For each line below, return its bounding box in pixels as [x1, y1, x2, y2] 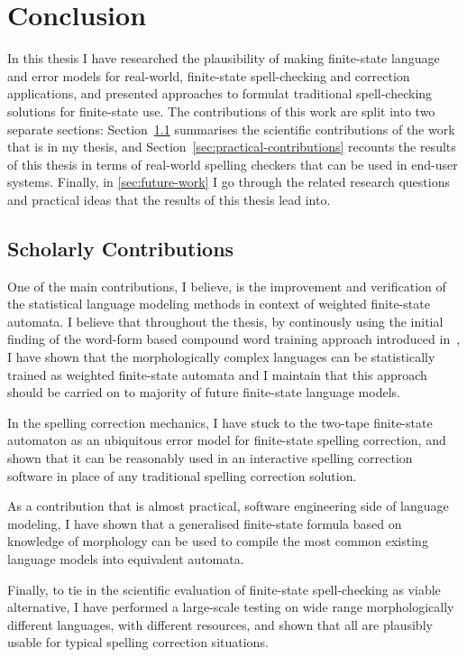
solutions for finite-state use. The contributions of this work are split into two [7, 101, 435, 120]
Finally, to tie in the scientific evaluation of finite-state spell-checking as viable [7, 579, 441, 598]
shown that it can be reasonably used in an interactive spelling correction [7, 449, 413, 467]
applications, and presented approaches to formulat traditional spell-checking [7, 84, 433, 103]
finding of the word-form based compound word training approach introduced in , [7, 329, 461, 348]
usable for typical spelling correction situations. [7, 633, 269, 652]
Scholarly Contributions [7, 234, 234, 262]
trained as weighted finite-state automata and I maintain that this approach [7, 365, 427, 384]
